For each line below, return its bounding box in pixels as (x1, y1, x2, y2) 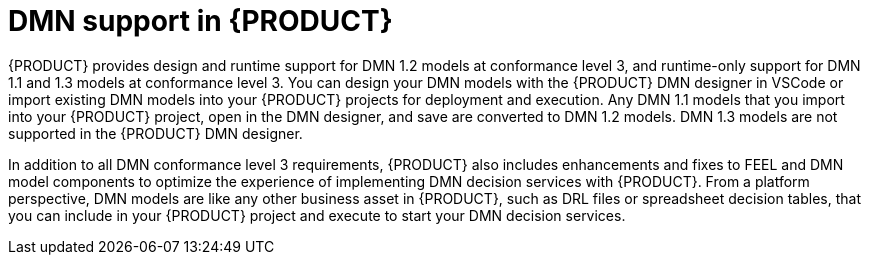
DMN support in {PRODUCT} (8, 4, 393, 38)
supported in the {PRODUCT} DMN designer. (8, 124, 303, 142)
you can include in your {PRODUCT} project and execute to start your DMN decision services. (8, 206, 626, 224)
